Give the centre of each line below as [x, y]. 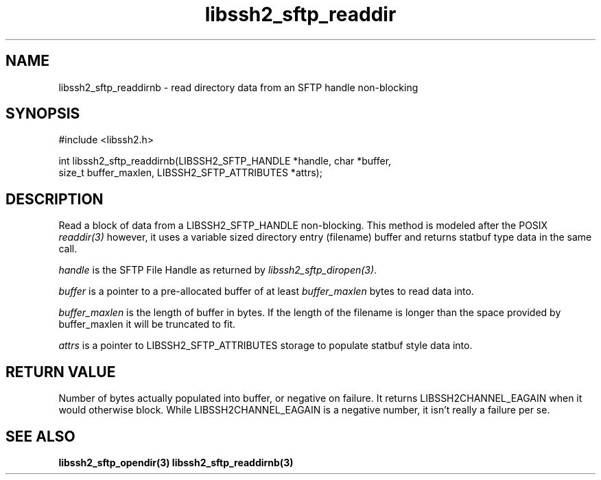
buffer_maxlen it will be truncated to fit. [147, 324]
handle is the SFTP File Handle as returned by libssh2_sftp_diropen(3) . [218, 270]
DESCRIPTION [55, 199]
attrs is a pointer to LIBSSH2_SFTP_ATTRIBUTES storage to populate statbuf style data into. [266, 346]
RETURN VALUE [61, 372]
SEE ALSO [40, 436]
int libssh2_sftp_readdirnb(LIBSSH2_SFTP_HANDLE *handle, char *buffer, [225, 161]
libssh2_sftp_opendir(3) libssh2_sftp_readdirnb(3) [176, 462]
